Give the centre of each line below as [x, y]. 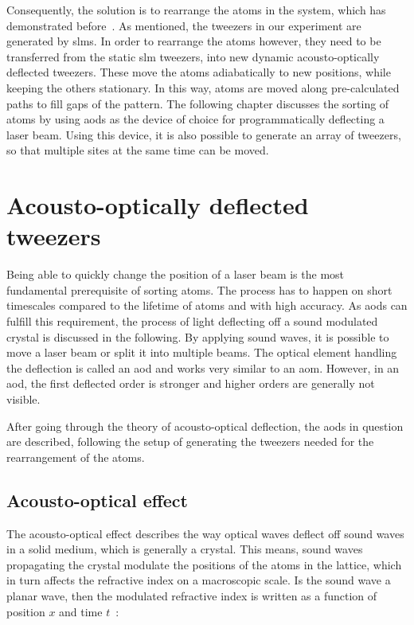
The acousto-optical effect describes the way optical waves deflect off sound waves [205, 533]
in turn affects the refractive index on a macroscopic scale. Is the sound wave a [199, 580]
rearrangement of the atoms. [76, 457]
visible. [23, 399]
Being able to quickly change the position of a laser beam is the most [176, 274]
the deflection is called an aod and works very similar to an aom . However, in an [203, 367]
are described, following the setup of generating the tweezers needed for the [190, 441]
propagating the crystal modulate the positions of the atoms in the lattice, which [204, 564]
